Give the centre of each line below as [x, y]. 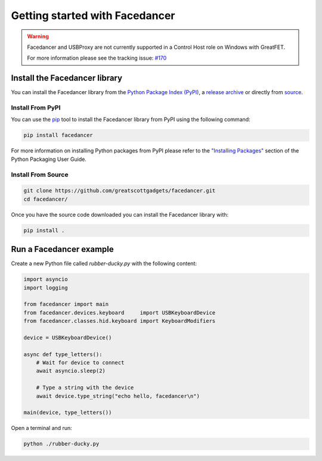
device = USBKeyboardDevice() [68, 337]
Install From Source [40, 175]
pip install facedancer [58, 135]
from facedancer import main [66, 304]
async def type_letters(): [63, 354]
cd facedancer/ [46, 199]
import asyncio [46, 279]
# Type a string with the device [85, 388]
